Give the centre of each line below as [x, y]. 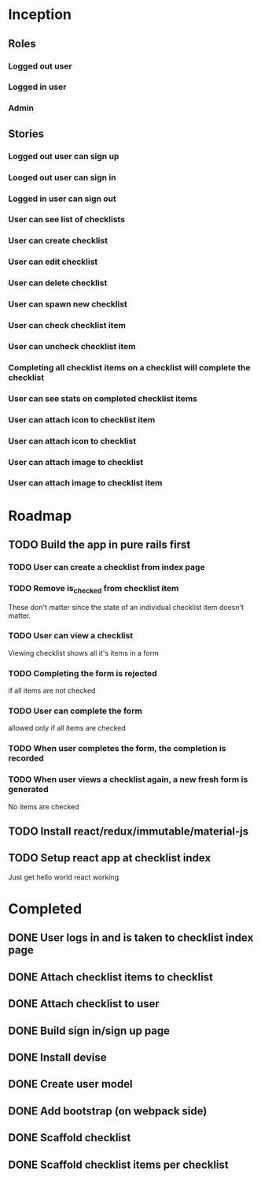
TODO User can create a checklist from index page [107, 567]
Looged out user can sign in [62, 177]
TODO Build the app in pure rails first [99, 545]
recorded [26, 758]
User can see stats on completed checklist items [103, 398]
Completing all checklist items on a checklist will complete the [129, 367]
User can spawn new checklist [68, 304]
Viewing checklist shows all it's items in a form [83, 653]
